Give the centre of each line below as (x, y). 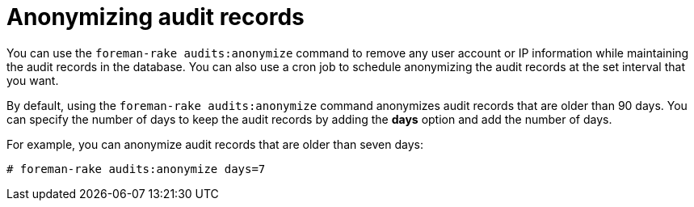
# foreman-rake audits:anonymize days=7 (136, 169)
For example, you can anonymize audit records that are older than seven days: (215, 144)
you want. (33, 80)
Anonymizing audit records (156, 17)
